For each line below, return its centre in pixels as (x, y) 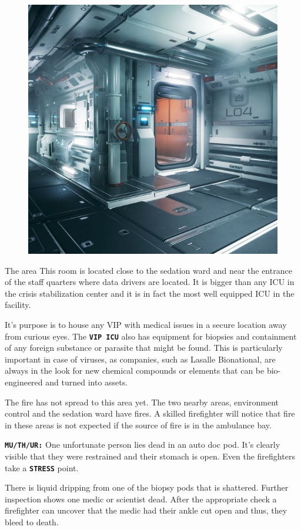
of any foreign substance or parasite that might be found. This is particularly (144, 348)
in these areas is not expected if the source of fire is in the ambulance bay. (138, 425)
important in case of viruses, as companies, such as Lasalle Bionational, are (140, 359)
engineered (24, 382)
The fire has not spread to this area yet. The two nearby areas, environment (142, 402)
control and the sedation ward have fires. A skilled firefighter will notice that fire (150, 413)
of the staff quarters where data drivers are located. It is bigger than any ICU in (150, 282)
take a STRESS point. (42, 467)
